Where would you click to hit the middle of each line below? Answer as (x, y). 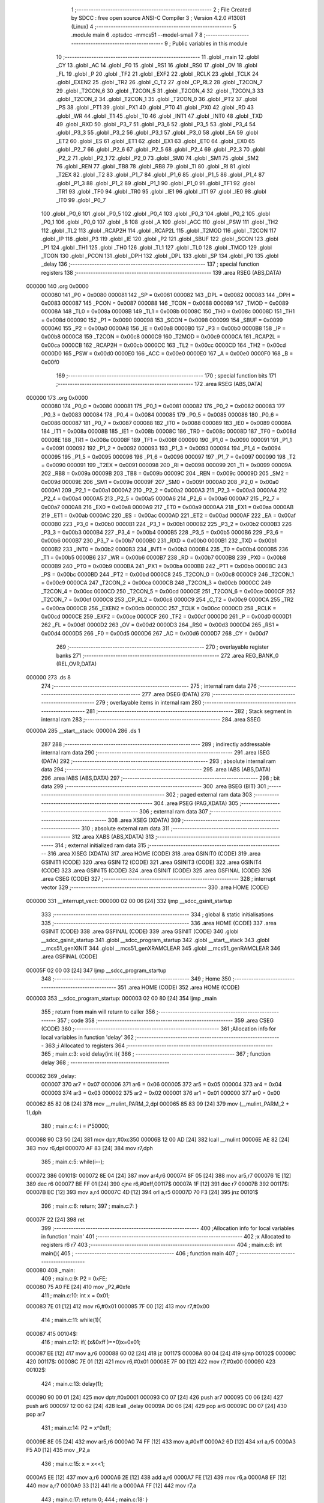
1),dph (34, 1112)
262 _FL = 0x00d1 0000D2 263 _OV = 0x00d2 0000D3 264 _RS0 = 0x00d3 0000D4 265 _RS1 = (160, 625)
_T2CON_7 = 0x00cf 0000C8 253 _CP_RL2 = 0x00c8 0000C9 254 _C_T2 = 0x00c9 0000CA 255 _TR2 (167, 600)
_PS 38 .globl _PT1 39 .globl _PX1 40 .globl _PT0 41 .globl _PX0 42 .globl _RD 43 (155, 108)
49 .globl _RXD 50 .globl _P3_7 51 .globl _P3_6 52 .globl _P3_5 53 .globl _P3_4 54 (156, 124)
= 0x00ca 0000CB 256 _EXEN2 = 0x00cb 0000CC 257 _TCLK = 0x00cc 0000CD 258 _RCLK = (159, 608)
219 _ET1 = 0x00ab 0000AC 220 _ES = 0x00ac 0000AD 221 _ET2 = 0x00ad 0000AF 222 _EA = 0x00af (169, 516)
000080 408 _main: (50, 1270)
